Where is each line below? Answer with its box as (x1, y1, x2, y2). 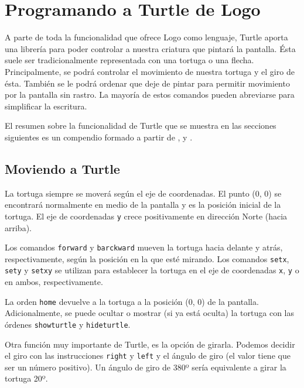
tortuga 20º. (5, 372, 48, 384)
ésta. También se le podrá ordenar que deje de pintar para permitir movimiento (5, 77, 290, 89)
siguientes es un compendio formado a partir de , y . (5, 131, 193, 143)
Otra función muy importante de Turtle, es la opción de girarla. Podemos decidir (5, 338, 295, 350)
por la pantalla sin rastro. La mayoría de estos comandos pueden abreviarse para (5, 88, 295, 101)
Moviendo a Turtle (5, 159, 120, 177)
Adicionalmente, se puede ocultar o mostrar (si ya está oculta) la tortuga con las (5, 307, 295, 319)
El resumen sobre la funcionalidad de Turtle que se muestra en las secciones (5, 119, 276, 132)
